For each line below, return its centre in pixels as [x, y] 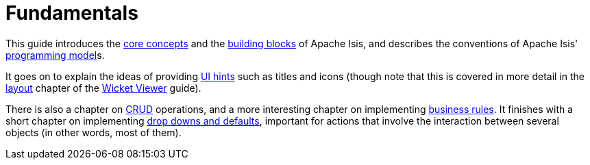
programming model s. [55, 55]
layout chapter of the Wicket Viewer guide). [103, 88]
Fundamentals [72, 13]
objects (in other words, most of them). [94, 132]
